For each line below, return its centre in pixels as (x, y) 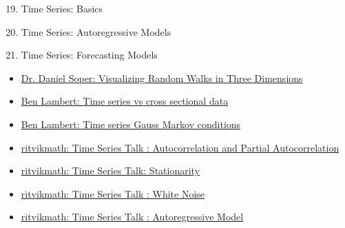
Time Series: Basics (62, 8)
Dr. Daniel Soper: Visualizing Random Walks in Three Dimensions (162, 77)
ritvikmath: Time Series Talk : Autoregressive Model (132, 217)
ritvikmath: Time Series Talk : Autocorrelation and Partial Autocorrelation (180, 147)
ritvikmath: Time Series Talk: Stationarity (111, 170)
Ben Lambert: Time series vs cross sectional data (125, 101)
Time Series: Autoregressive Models (96, 31)
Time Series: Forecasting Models (89, 55)
